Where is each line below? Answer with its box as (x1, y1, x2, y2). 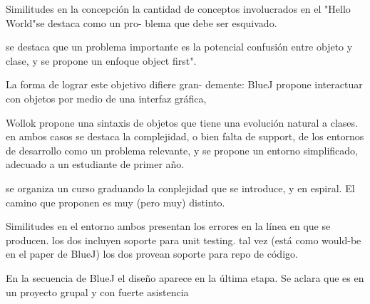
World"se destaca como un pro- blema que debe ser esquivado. (6, 15, 277, 30)
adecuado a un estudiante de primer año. (6, 157, 185, 172)
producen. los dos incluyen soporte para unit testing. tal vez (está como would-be (6, 232, 361, 247)
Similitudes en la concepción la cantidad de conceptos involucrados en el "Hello (6, 1, 351, 16)
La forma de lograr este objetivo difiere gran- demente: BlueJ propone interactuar (6, 77, 363, 92)
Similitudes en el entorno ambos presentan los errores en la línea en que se (6, 219, 331, 234)
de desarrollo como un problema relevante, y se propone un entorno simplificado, (6, 142, 358, 157)
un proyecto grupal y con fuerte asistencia (6, 284, 189, 299)
